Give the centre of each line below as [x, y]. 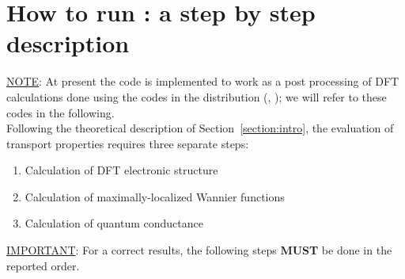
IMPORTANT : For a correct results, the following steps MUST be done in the [199, 250]
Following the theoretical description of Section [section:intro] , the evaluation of [200, 128]
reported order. [43, 265]
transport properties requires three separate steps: [128, 143]
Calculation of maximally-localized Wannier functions [155, 196]
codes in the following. [61, 112]
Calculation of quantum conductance [114, 223]
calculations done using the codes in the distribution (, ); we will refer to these [197, 96]
